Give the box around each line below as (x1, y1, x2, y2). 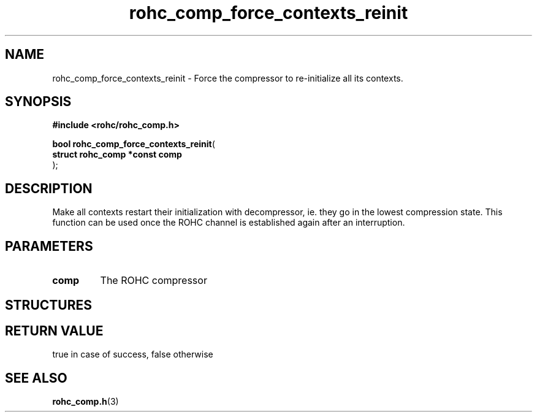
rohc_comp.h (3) (52, 396, 119, 407)
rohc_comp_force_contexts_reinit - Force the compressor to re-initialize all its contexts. (52, 72, 403, 83)
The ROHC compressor (100, 274, 207, 287)
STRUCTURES (5, 297, 92, 313)
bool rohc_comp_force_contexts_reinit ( (52, 139, 215, 150)
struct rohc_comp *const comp (52, 149, 182, 160)
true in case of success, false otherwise (52, 349, 213, 360)
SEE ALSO (5, 370, 67, 386)
